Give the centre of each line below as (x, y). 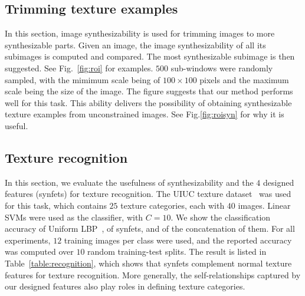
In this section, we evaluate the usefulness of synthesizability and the (129, 182)
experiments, (28, 240)
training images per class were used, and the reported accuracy (178, 240)
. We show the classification (221, 217)
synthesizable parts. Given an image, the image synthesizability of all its (135, 45)
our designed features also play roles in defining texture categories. (125, 286)
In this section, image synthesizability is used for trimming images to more (140, 33)
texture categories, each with (173, 205)
